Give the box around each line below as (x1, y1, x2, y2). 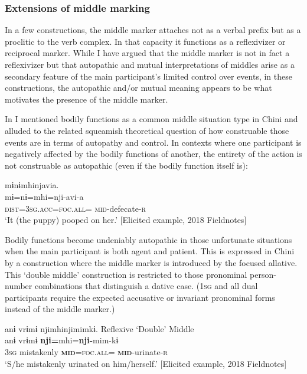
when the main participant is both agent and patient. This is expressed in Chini (5, 245, 295, 257)
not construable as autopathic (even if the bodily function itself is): (5, 159, 248, 171)
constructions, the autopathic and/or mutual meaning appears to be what (5, 81, 272, 94)
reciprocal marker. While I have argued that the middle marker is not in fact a (5, 47, 290, 59)
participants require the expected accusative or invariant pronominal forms (5, 291, 275, 303)
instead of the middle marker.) (5, 303, 115, 315)
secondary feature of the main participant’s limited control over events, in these (5, 70, 292, 82)
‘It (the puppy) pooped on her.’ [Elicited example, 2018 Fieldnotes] (5, 214, 247, 226)
